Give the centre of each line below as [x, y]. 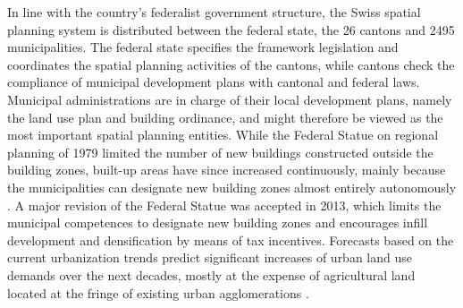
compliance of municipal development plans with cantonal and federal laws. [214, 82]
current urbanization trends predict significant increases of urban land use [210, 257]
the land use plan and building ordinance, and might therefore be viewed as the [225, 117]
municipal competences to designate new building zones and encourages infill [218, 222]
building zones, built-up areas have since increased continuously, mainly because [227, 170]
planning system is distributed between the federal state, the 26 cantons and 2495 [231, 29]
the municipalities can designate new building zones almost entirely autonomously [232, 187]
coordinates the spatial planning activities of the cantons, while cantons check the [231, 64]
